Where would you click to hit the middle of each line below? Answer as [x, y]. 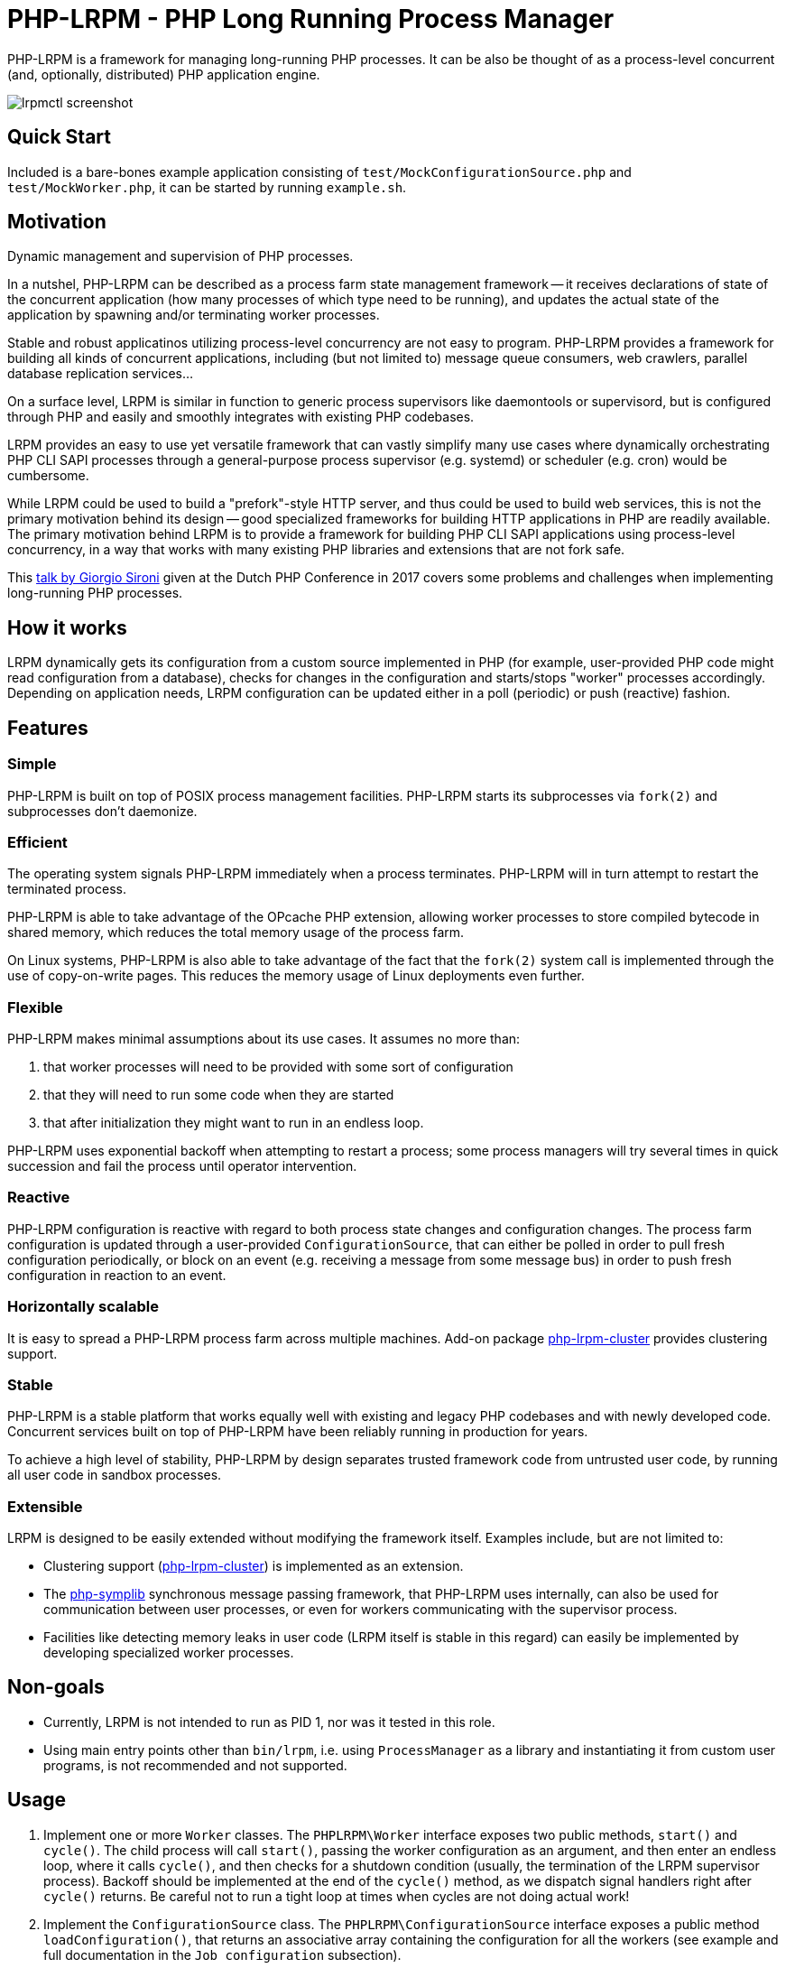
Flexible [35, 1007]
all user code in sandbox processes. [115, 1475]
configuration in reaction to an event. [117, 1275]
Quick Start [59, 137]
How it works [67, 627]
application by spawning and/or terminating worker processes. [194, 315]
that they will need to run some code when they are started [219, 1095]
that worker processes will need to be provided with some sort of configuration [278, 1067]
